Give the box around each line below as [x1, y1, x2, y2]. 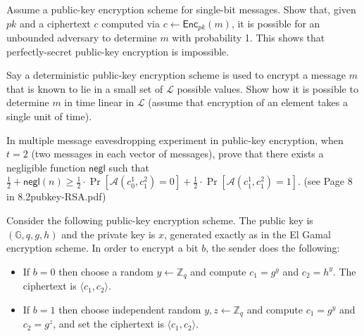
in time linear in [64, 95, 134, 110]
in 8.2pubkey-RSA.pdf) [6, 189, 106, 204]
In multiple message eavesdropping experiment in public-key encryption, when [6, 132, 344, 147]
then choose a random [58, 264, 153, 278]
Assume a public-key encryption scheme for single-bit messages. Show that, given [6, 2, 356, 16]
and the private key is [61, 226, 156, 241]
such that [108, 160, 149, 174]
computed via [101, 15, 161, 30]
